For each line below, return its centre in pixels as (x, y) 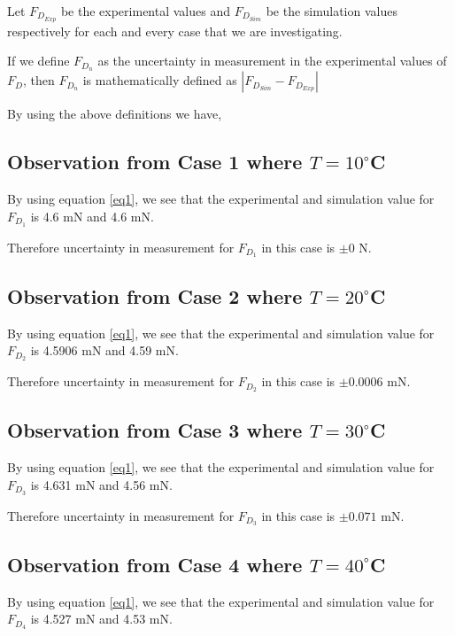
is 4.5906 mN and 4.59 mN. (104, 350)
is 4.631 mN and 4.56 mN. (101, 484)
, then (39, 80)
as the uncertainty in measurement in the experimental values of (272, 61)
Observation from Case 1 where (155, 162)
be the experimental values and (145, 11)
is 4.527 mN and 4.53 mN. (101, 619)
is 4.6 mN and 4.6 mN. (92, 216)
